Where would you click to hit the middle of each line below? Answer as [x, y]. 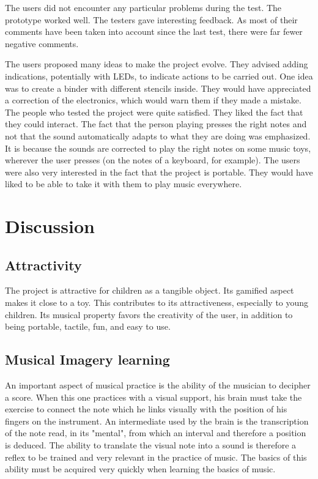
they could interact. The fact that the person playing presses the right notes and [156, 124]
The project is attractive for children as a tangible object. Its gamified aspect [150, 290]
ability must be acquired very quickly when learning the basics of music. [140, 469]
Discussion [50, 226]
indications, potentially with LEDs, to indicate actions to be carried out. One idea [159, 76]
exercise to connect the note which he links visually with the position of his [146, 409]
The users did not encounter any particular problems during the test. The [143, 7]
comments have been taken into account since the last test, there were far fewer [154, 32]
